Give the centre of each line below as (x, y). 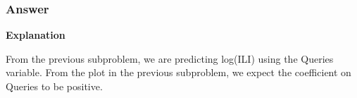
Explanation (36, 35)
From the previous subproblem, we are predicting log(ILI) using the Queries (170, 58)
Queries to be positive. (54, 86)
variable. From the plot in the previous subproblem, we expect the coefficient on (178, 72)
